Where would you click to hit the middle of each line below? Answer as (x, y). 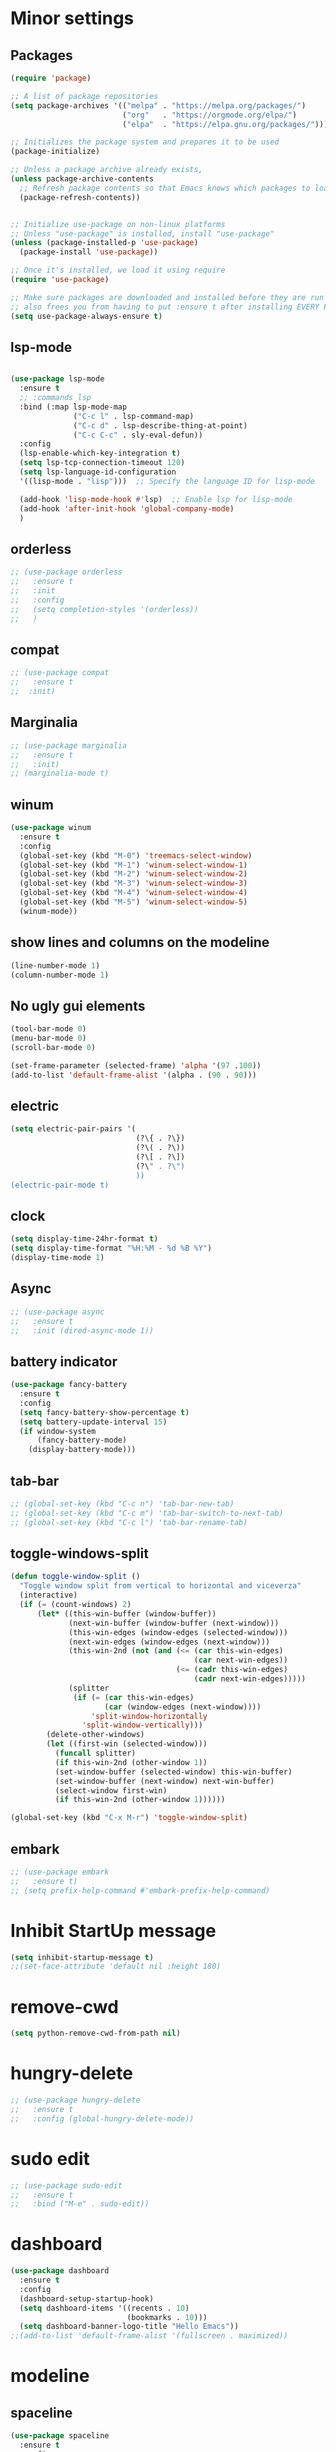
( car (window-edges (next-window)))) (183, 1707)
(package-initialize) (55, 152)
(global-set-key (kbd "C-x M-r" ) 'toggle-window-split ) (129, 1818)
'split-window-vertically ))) (142, 1725)
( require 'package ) (51, 78)
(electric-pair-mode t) (60, 1185)
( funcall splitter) (95, 1753)
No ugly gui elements (78, 1005)
